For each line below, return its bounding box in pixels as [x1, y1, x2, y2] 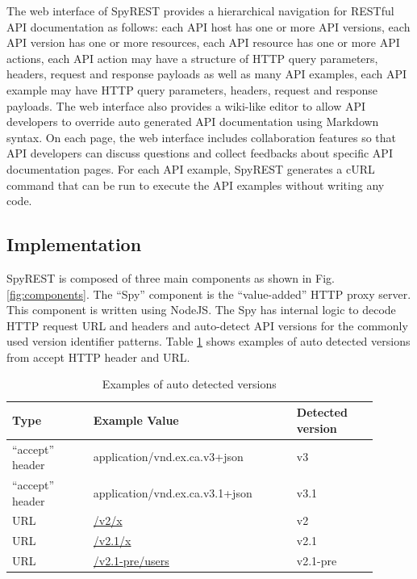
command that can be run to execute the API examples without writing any [6, 176, 385, 193]
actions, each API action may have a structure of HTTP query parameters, [6, 49, 378, 66]
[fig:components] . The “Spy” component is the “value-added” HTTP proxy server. [6, 285, 411, 302]
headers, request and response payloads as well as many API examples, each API [6, 65, 407, 82]
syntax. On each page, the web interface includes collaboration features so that [6, 128, 397, 145]
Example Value [93, 411, 179, 428]
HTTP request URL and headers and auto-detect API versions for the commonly [6, 317, 408, 334]
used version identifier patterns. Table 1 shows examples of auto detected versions [6, 333, 411, 350]
